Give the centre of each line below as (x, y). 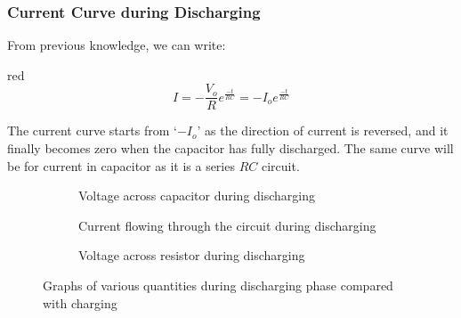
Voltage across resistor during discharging (192, 255)
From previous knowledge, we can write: (117, 45)
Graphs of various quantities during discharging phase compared (218, 285)
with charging (80, 302)
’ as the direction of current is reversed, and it (323, 130)
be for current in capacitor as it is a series (121, 165)
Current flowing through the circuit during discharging (227, 225)
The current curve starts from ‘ (92, 130)
